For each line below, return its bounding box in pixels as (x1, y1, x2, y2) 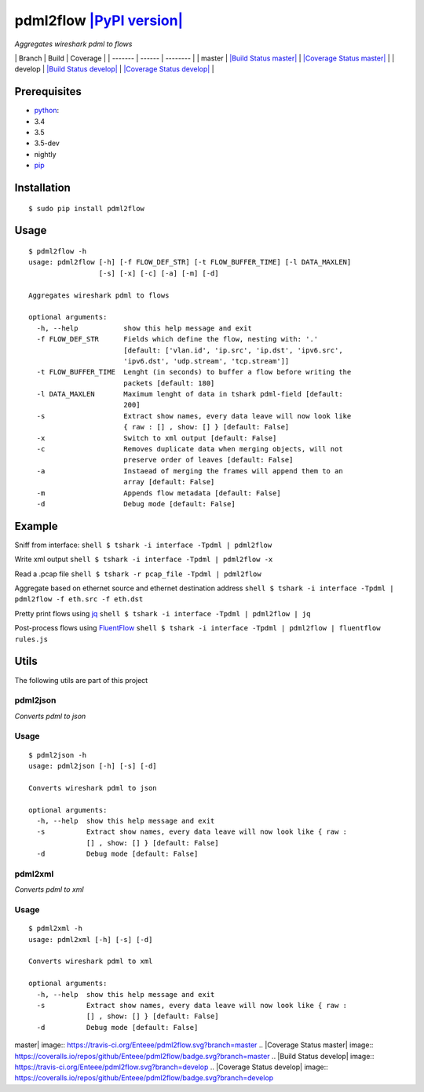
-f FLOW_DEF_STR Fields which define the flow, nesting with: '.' (36, 334, 319, 344)
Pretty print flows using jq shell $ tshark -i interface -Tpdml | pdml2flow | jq (14, 608, 311, 618)
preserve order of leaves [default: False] (122, 455, 294, 465)
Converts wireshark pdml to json (28, 783, 157, 792)
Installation (14, 181, 71, 194)
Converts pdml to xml (14, 885, 84, 894)
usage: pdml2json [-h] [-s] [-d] (28, 761, 157, 771)
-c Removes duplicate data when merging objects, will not (36, 444, 343, 454)
